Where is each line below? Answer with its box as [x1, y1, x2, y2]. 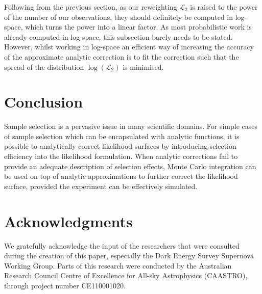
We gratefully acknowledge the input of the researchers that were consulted [4, 240, 240, 251]
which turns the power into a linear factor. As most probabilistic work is [25, 21, 252, 32]
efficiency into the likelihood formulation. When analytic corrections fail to [4, 151, 238, 162]
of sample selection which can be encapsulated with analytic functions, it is [4, 130, 240, 141]
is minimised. [123, 61, 164, 72]
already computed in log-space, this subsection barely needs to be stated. [4, 31, 233, 42]
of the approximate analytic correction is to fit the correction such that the [4, 51, 239, 62]
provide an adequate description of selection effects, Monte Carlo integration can [4, 161, 256, 171]
